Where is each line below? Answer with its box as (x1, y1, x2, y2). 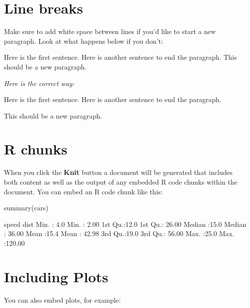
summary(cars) (4, 203, 49, 213)
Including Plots (4, 266, 109, 286)
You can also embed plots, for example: (4, 294, 121, 305)
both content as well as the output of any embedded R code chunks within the (4, 177, 237, 187)
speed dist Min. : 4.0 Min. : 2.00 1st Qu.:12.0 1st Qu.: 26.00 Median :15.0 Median (4, 219, 247, 229)
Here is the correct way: (4, 78, 75, 88)
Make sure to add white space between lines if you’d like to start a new (4, 26, 216, 36)
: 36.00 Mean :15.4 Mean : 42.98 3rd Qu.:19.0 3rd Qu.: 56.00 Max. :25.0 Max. (4, 228, 234, 239)
